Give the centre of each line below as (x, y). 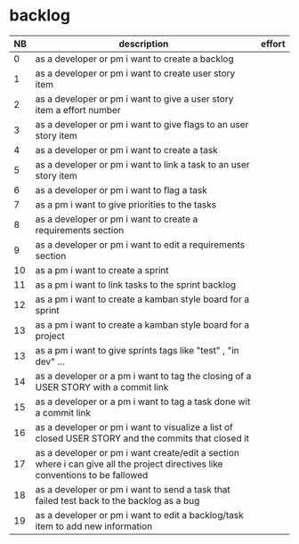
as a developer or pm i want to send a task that (133, 489)
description (144, 44)
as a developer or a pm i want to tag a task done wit (143, 402)
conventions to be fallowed (92, 475)
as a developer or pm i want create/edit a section (137, 452)
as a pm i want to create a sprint (102, 270)
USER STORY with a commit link (102, 386)
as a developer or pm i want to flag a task (121, 190)
